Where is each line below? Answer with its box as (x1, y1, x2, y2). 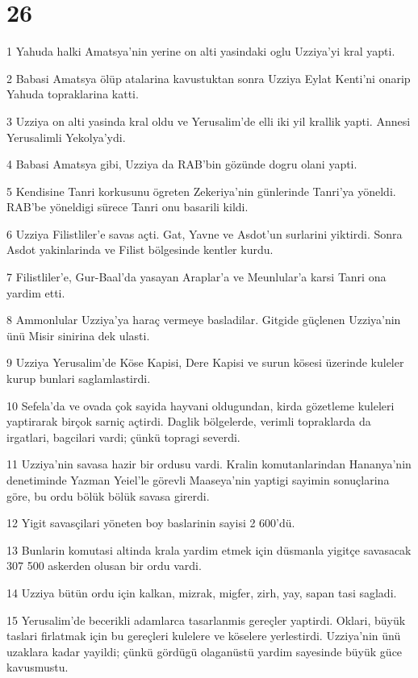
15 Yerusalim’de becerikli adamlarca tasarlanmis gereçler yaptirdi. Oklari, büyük (6, 611, 406, 628)
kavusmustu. (6, 659, 69, 676)
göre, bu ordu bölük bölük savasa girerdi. (6, 487, 210, 504)
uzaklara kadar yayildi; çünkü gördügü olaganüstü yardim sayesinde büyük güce (6, 643, 403, 659)
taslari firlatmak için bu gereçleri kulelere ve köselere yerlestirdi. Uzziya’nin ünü (6, 627, 401, 644)
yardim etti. (6, 284, 65, 301)
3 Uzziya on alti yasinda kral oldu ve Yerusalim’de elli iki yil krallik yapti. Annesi (6, 112, 411, 129)
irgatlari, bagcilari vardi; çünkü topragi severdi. (6, 428, 240, 445)
